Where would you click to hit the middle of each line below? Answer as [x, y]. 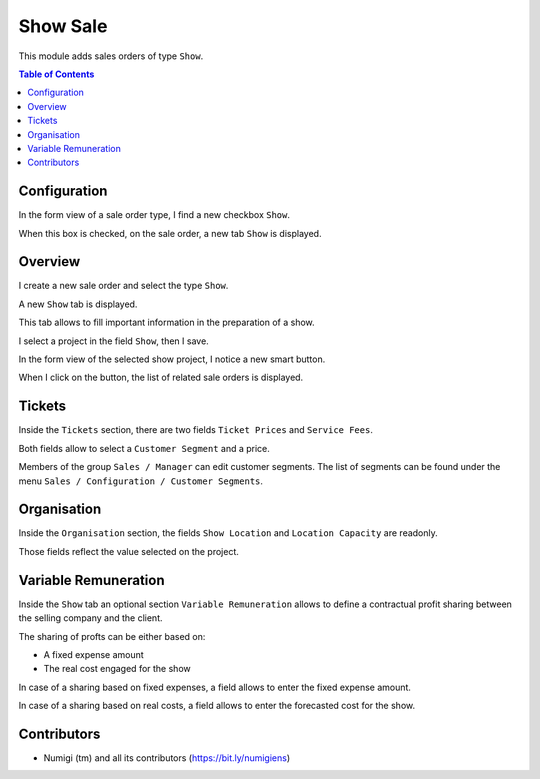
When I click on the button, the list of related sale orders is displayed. [161, 377]
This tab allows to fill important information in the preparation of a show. [166, 322]
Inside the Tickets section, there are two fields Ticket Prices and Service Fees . [196, 430]
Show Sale [63, 26]
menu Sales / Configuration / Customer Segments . [141, 481]
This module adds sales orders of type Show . [111, 56]
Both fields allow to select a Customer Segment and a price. [144, 448]
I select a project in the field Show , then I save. [113, 341]
